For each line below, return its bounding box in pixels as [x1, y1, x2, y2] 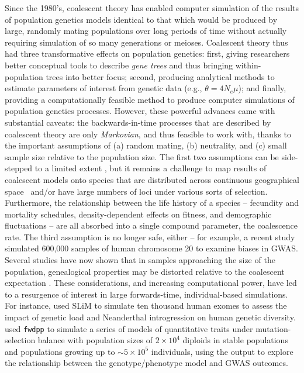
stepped [5, 162, 33, 174]
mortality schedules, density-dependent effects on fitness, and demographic [5, 208, 272, 220]
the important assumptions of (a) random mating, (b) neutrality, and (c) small [5, 139, 287, 151]
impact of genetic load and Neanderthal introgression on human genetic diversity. [5, 311, 296, 323]
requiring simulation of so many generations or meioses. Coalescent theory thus [5, 36, 288, 48]
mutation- [255, 322, 291, 334]
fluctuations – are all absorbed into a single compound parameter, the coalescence [5, 219, 298, 232]
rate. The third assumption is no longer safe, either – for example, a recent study [5, 230, 295, 243]
